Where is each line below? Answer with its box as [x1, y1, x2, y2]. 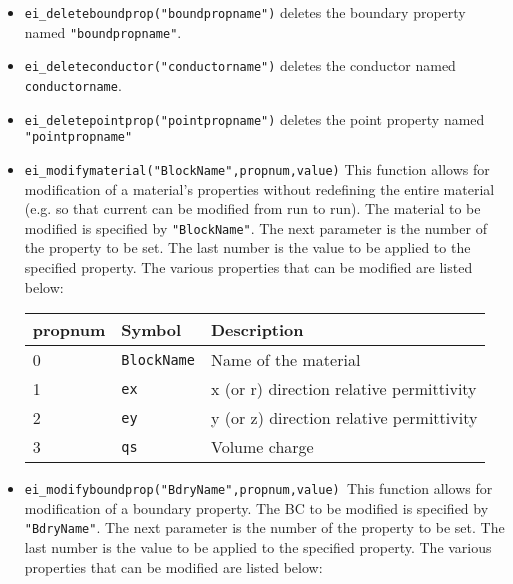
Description [210, 318, 304, 342]
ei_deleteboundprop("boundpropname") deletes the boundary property [24, 2, 466, 22]
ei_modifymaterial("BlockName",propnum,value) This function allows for [24, 158, 490, 179]
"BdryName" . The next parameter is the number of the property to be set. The [24, 517, 505, 538]
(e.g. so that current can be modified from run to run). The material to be [24, 198, 481, 219]
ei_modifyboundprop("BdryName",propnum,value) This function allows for [24, 478, 493, 499]
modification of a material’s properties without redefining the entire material [24, 178, 495, 199]
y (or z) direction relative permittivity [210, 406, 478, 430]
